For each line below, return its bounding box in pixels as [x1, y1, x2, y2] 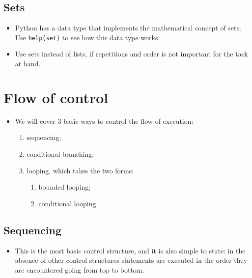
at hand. [15, 58, 41, 69]
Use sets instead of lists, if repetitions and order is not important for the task [15, 49, 248, 59]
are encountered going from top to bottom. [15, 264, 144, 275]
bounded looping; [38, 182, 91, 192]
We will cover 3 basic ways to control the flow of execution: [15, 115, 194, 126]
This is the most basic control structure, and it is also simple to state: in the [15, 245, 246, 255]
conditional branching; [27, 148, 94, 159]
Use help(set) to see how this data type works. [15, 32, 160, 42]
